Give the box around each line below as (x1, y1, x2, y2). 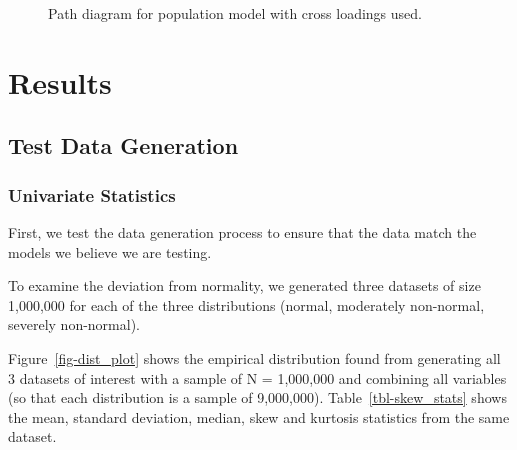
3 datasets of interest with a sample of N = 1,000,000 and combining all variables (8, 367, 507, 388)
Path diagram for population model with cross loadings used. (48, 3, 422, 23)
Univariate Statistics (8, 182, 176, 207)
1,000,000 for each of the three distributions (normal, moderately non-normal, (8, 294, 485, 315)
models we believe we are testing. (8, 241, 212, 262)
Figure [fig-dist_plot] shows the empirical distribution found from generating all (8, 347, 501, 368)
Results (8, 61, 112, 102)
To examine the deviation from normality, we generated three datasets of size (8, 275, 481, 296)
